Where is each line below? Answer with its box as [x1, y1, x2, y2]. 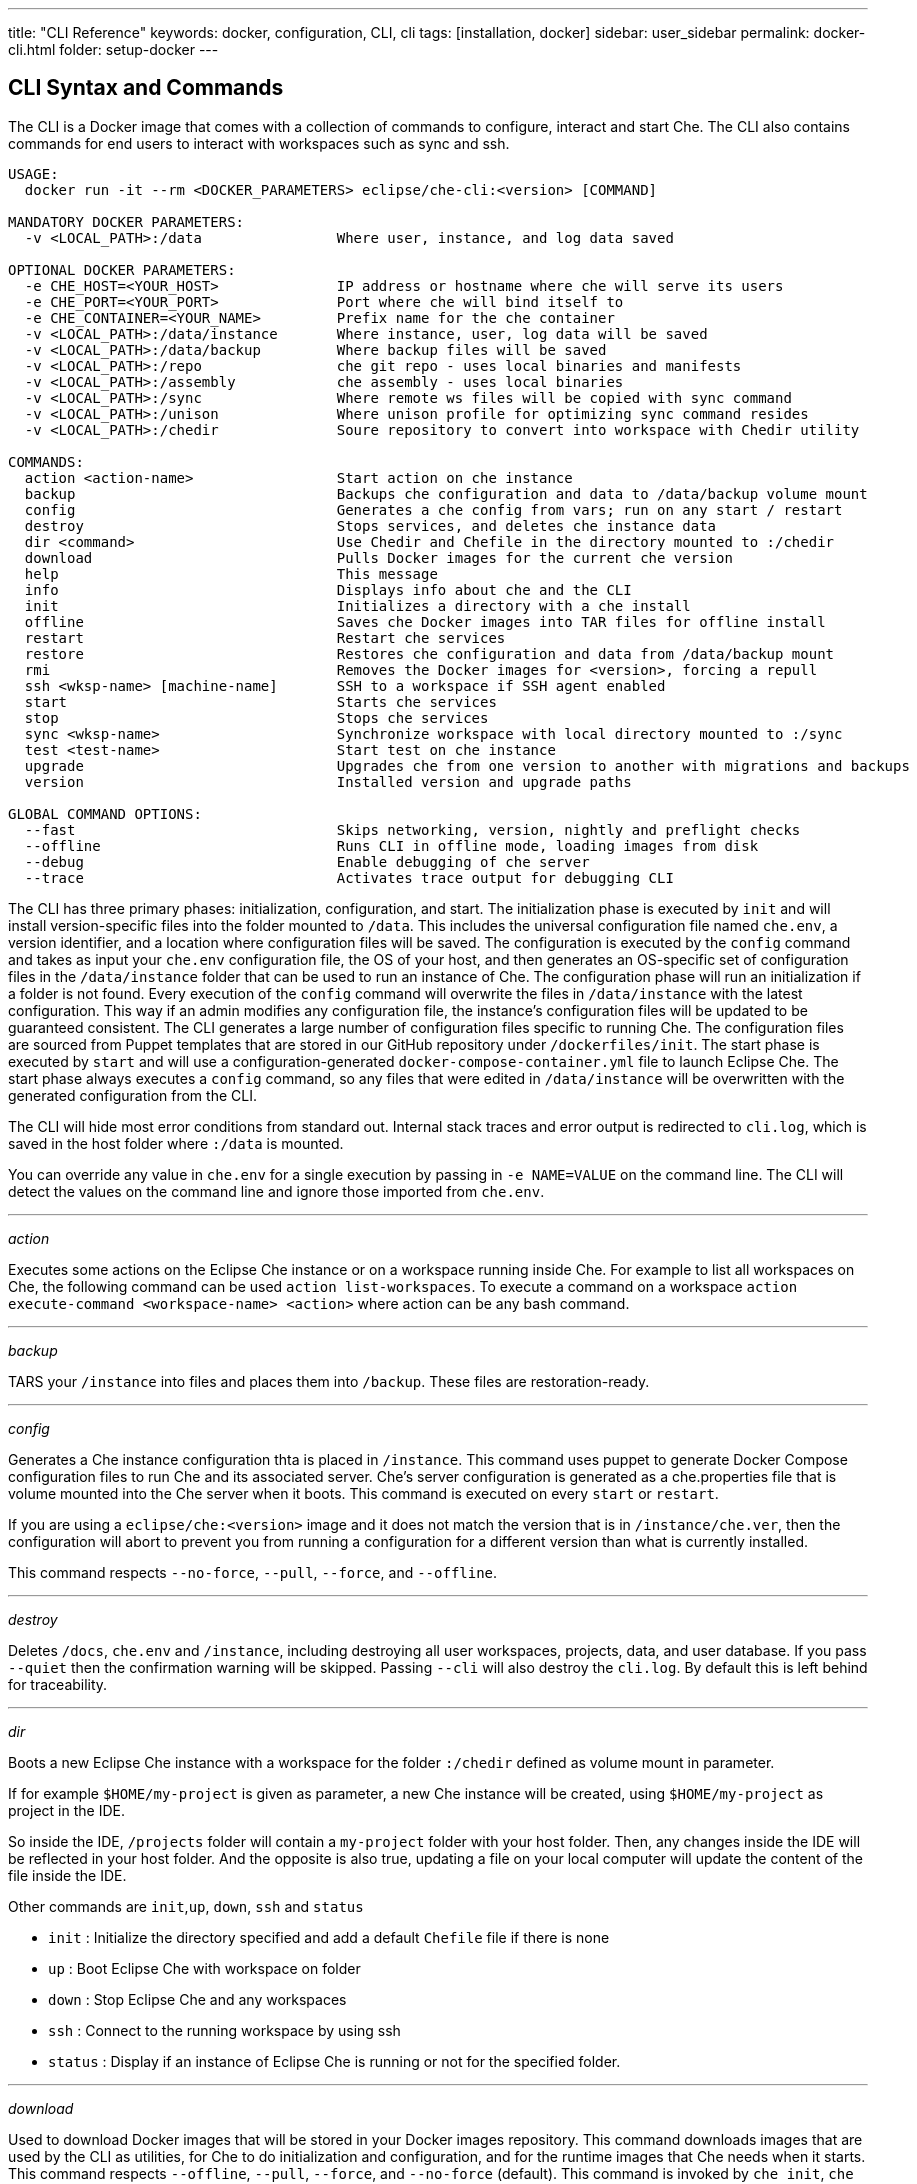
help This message [24, 565, 438, 582]
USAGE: [8, 165, 59, 182]
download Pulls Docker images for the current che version [24, 549, 733, 566]
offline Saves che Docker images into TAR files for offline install [24, 613, 826, 630]
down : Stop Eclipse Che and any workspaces [48, 1990, 347, 2008]
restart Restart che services [24, 629, 506, 646]
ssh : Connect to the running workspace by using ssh [48, 2021, 401, 2039]
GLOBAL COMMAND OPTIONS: [8, 805, 202, 822]
